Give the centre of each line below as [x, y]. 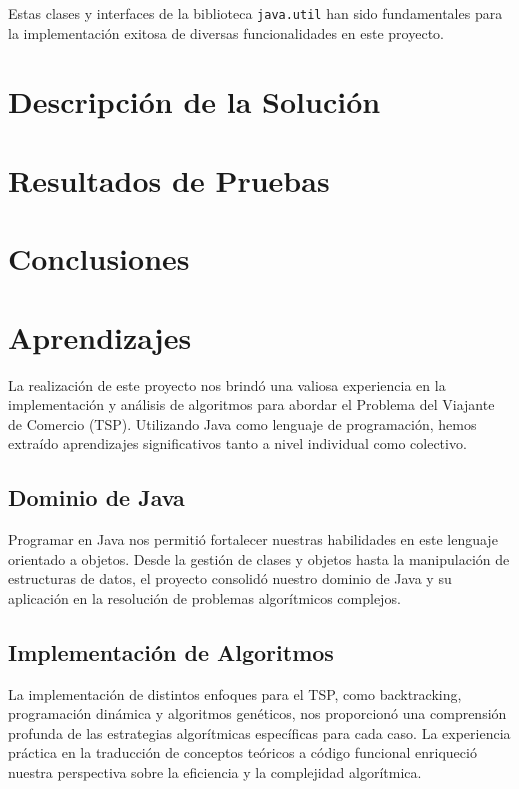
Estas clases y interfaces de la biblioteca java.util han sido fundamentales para [255, 13]
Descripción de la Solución [194, 101]
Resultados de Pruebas [169, 179]
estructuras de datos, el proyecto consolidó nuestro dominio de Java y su [230, 578]
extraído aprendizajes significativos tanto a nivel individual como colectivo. [237, 443]
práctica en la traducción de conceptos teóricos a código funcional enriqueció [242, 752]
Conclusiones [99, 258]
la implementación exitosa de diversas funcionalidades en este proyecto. [226, 32]
